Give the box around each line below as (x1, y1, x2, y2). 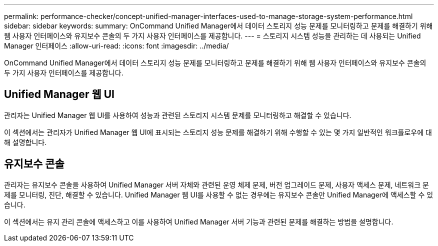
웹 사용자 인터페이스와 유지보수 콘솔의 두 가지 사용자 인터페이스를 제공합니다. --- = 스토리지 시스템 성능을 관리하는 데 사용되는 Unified (4, 31, 421, 40)
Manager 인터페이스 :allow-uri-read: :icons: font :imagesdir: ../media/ (4, 41, 229, 50)
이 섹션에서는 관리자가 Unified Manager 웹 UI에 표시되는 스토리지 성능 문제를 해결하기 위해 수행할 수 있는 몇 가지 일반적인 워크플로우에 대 (4, 127, 432, 136)
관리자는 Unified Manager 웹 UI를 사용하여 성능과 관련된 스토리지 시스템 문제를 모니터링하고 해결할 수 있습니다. (4, 110, 351, 119)
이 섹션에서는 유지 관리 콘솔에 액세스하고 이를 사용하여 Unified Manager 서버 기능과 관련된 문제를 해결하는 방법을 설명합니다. (4, 217, 393, 226)
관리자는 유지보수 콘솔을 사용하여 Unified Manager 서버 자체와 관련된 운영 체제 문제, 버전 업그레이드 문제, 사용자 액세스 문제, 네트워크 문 (4, 180, 429, 189)
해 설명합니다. (4, 137, 47, 146)
